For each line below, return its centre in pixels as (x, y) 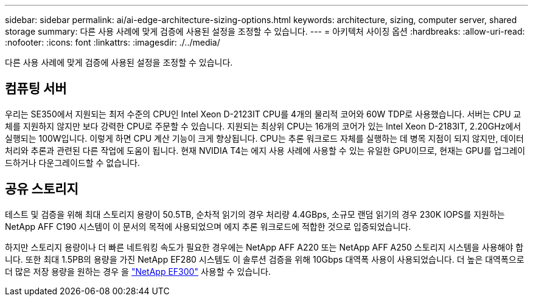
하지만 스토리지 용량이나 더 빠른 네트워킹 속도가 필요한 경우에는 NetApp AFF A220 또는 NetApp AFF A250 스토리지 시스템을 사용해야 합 (264, 247)
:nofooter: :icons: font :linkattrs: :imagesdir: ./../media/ (113, 42)
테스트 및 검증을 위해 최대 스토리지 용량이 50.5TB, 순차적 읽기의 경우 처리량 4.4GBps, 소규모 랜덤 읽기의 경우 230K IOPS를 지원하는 (255, 214)
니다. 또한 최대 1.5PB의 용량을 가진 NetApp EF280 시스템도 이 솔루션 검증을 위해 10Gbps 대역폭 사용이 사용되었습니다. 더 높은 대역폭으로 (265, 259)
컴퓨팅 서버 (36, 89)
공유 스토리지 (42, 189)
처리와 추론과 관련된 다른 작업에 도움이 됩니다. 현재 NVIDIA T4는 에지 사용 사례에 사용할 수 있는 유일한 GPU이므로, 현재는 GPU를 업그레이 (265, 150)
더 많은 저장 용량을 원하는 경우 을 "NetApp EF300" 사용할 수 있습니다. (138, 271)
